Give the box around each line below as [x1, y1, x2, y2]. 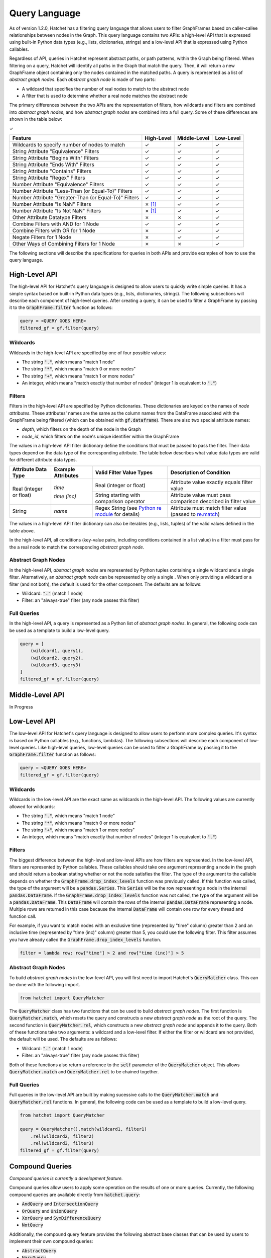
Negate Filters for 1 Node [12, 234, 71, 241]
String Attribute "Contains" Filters [12, 168, 91, 175]
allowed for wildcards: [9, 803, 55, 810]
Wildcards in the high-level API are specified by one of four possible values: [9, 350, 167, 356]
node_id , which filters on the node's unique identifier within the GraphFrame [22, 433, 179, 439]
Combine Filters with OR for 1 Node [12, 227, 95, 234]
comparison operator [95, 498, 145, 505]
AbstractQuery [22, 1248, 57, 1253]
